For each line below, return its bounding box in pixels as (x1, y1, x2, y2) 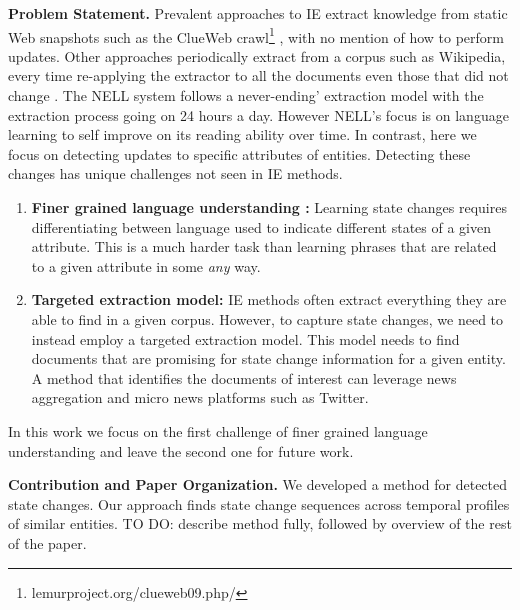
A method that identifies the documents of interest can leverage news (31, 367, 457, 388)
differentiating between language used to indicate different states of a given (31, 216, 491, 237)
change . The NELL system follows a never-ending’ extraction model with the (8, 85, 484, 106)
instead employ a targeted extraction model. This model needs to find (31, 328, 460, 349)
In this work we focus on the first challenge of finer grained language (8, 420, 428, 441)
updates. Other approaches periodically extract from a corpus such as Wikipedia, (8, 45, 506, 66)
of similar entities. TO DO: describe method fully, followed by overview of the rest (8, 513, 512, 534)
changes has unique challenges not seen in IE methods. (8, 163, 343, 184)
